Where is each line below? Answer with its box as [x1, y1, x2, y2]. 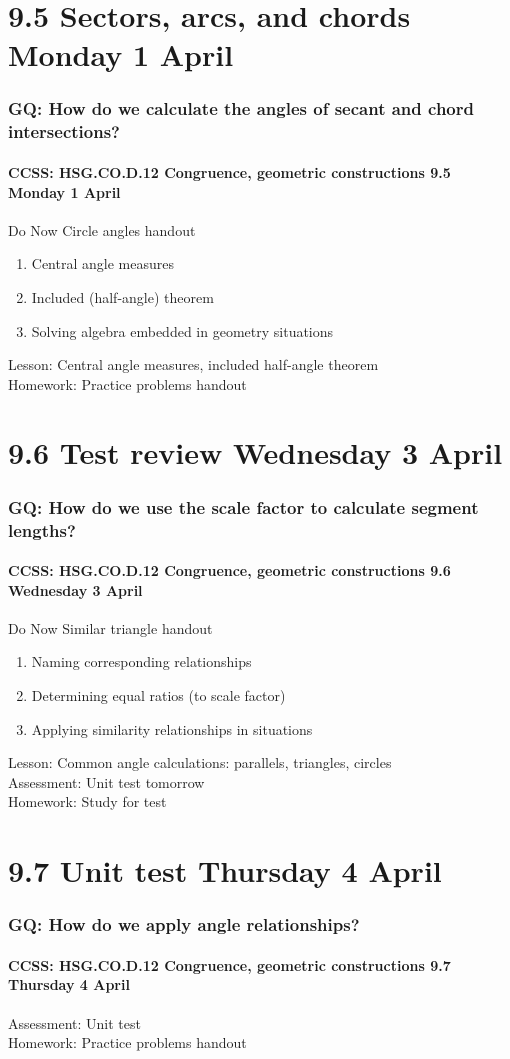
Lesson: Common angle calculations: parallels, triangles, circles [8, 752, 392, 773]
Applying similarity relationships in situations [31, 718, 313, 739]
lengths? [8, 517, 76, 542]
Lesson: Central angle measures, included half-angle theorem [8, 354, 379, 375]
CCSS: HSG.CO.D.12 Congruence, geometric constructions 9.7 [8, 954, 451, 975]
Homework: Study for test [8, 791, 167, 812]
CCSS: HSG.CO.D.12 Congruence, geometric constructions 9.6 [8, 560, 451, 581]
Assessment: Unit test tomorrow [8, 771, 205, 792]
